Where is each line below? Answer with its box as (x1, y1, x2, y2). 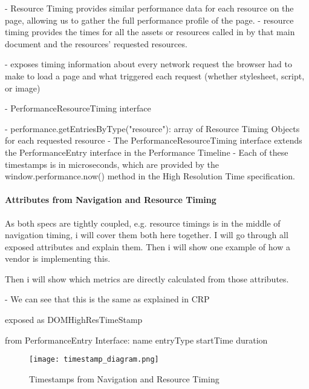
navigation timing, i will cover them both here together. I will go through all (5, 228, 288, 241)
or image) (5, 81, 41, 94)
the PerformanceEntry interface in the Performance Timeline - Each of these (5, 145, 288, 158)
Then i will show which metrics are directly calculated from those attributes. (5, 272, 289, 285)
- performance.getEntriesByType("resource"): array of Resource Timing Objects (5, 122, 300, 135)
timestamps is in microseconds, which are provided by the (5, 158, 219, 170)
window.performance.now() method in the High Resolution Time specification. (5, 170, 295, 182)
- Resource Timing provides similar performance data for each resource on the (5, 2, 294, 14)
